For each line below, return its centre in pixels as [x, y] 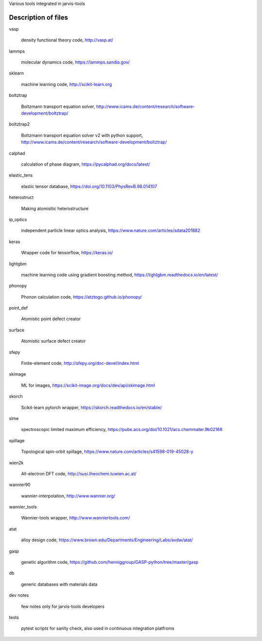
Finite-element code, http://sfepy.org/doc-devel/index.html [80, 363]
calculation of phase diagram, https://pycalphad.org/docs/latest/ [86, 164]
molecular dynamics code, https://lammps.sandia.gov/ [75, 62]
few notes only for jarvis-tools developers [63, 606]
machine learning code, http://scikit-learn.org [66, 84]
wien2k [16, 463]
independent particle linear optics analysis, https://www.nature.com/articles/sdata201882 [111, 230]
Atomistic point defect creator [51, 319]
